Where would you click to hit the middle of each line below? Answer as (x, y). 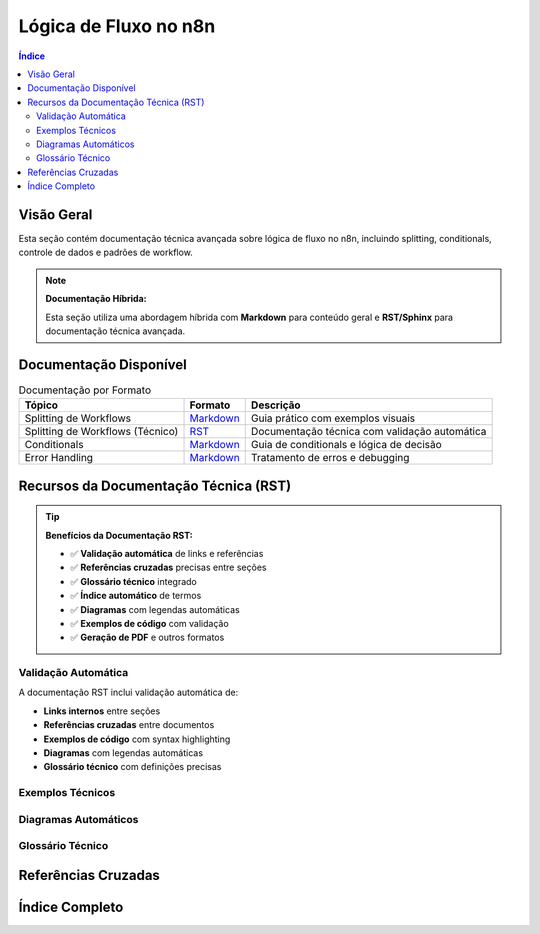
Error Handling (59, 458)
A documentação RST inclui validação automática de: (128, 692)
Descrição (275, 405)
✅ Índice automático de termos (136, 596)
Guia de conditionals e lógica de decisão (346, 445)
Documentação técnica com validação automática (368, 432)
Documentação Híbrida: (96, 299)
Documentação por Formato (85, 390)
